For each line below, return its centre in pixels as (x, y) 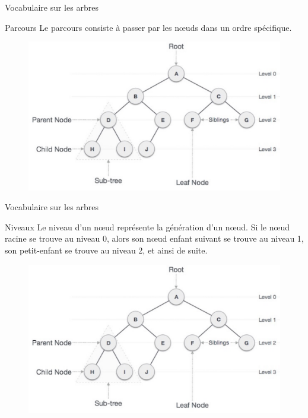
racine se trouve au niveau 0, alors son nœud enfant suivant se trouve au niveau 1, (154, 238)
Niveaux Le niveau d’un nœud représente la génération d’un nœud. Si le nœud (147, 227)
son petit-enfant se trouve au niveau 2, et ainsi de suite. (106, 250)
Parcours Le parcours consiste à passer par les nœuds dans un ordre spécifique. (148, 27)
